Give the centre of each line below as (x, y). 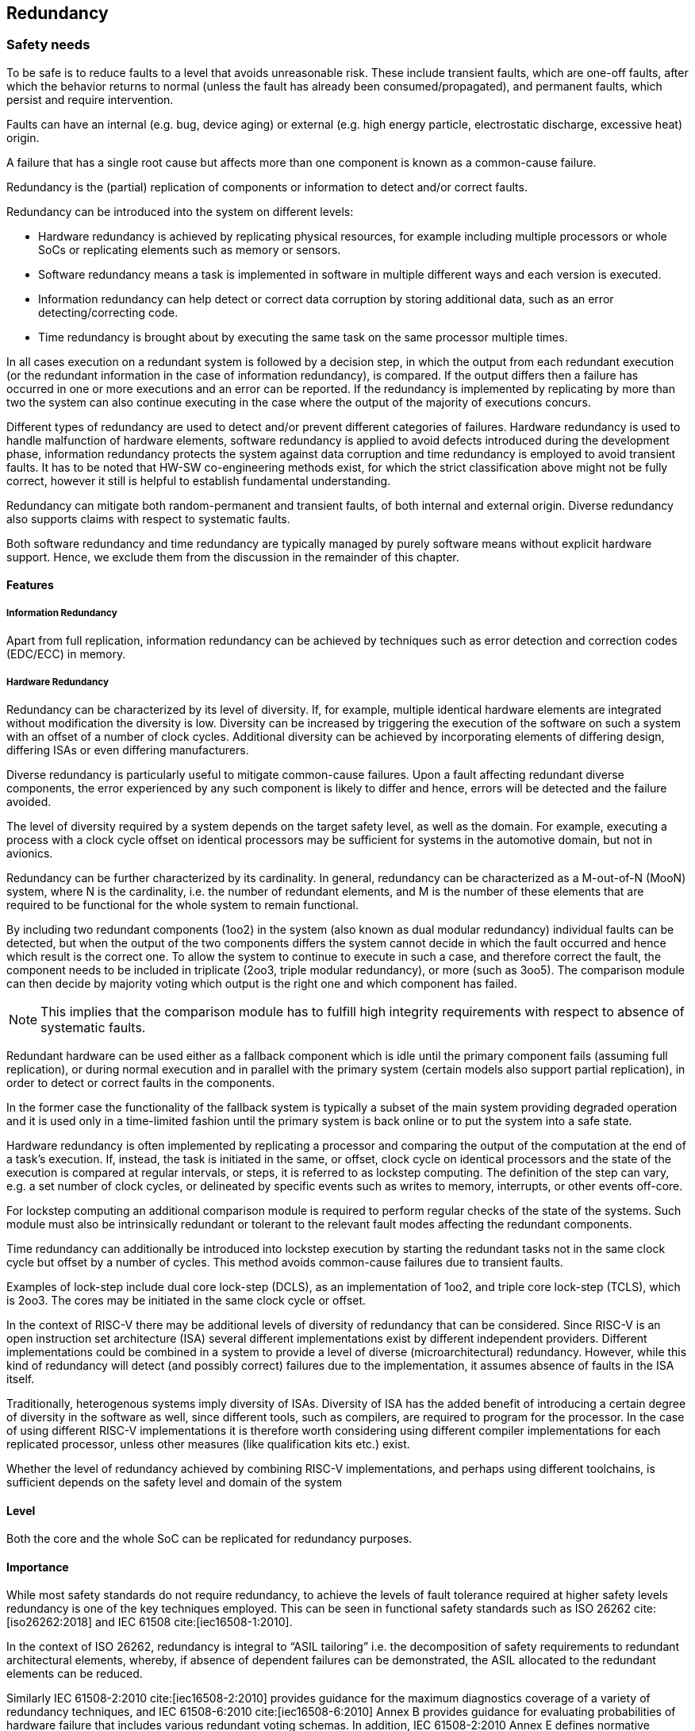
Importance (38, 1567)
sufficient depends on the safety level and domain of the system (174, 1482)
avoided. (29, 801)
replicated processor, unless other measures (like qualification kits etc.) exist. (208, 1444)
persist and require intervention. (90, 99)
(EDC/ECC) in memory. (66, 654)
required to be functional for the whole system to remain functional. (182, 904)
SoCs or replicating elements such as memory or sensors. (190, 249)
